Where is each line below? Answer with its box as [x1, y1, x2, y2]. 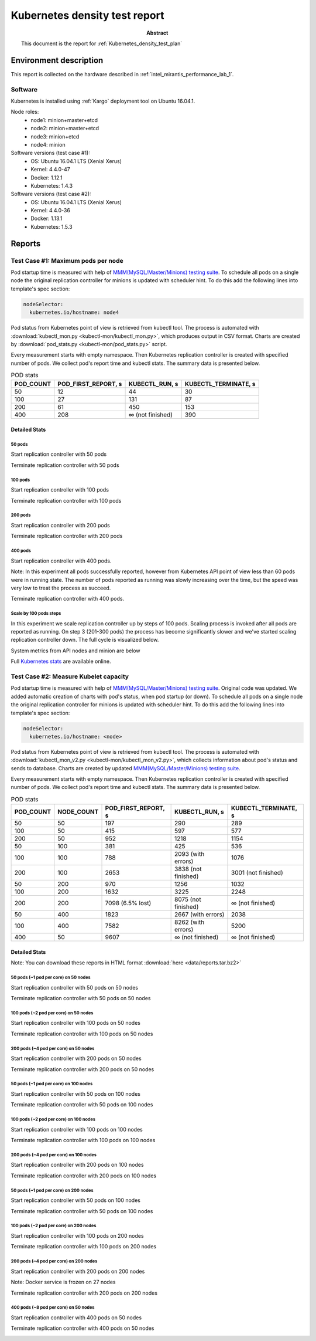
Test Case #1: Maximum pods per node [11, 256, 123, 265]
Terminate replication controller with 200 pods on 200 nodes [11, 1289, 158, 1296]
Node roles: [11, 109, 39, 116]
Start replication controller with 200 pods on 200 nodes [11, 1268, 145, 1275]
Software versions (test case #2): [11, 191, 91, 198]
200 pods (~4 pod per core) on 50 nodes [11, 1045, 95, 1051]
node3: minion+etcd [30, 133, 80, 140]
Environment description [11, 55, 104, 65]
